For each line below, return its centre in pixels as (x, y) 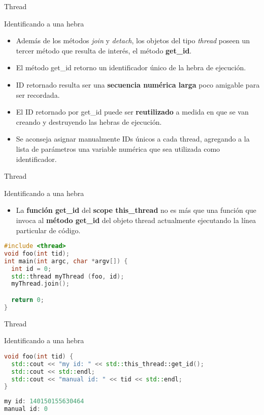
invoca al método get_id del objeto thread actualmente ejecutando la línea (136, 220)
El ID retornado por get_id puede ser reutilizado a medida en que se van (132, 112)
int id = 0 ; (31, 269)
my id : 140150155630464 (44, 402)
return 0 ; (28, 300)
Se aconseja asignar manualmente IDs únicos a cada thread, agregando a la (133, 139)
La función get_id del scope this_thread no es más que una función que (136, 210)
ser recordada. (38, 94)
